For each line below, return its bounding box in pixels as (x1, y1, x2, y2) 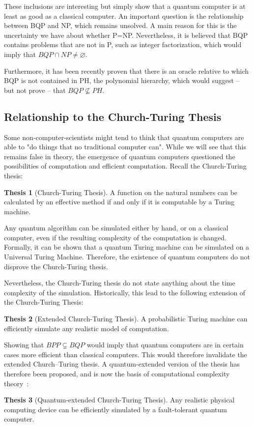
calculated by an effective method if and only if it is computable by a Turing (4, 197, 235, 207)
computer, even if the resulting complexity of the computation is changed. (4, 232, 226, 242)
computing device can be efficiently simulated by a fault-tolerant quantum (4, 404, 227, 414)
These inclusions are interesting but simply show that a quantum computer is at (4, 1, 246, 11)
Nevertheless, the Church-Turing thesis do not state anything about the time (4, 278, 235, 288)
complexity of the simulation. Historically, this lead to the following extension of (4, 287, 246, 297)
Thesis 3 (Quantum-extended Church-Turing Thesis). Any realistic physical (4, 395, 235, 405)
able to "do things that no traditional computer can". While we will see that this (4, 142, 247, 152)
